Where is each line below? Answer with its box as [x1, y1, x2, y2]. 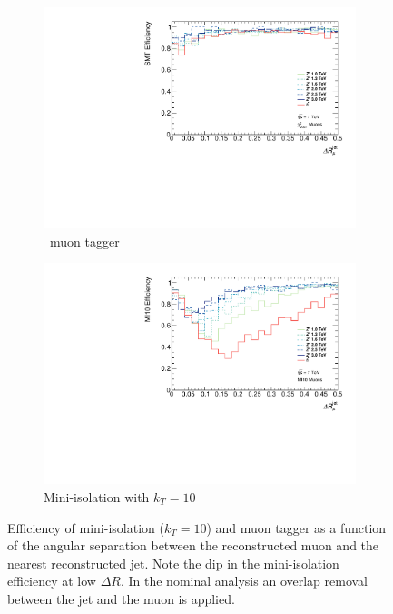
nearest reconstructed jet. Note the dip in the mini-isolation [7, 553, 339, 572]
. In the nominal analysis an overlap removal [120, 571, 368, 590]
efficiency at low [7, 571, 96, 590]
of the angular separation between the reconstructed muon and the [7, 536, 379, 555]
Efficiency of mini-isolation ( [7, 518, 164, 537]
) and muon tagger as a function [206, 518, 387, 537]
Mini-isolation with [44, 488, 150, 506]
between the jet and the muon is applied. [7, 589, 235, 608]
